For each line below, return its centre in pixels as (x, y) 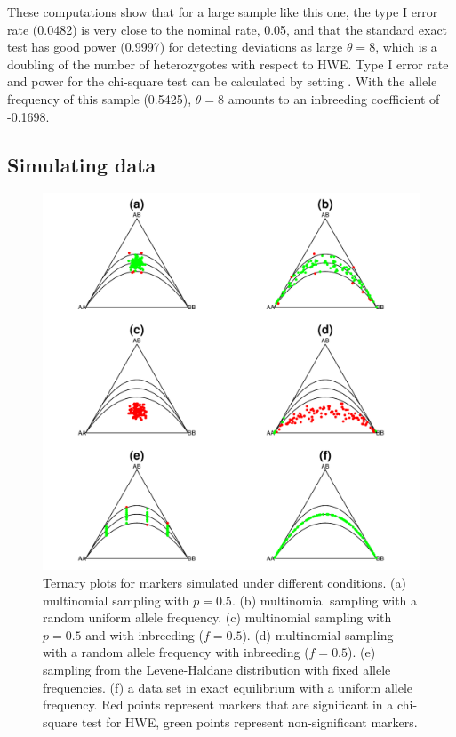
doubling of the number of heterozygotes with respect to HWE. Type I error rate (228, 64)
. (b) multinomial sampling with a (324, 600)
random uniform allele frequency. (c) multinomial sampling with (217, 617)
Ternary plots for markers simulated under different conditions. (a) (224, 582)
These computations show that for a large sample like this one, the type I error (223, 12)
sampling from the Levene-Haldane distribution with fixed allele (217, 669)
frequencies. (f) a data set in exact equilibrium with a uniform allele (228, 687)
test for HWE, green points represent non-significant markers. (250, 721)
